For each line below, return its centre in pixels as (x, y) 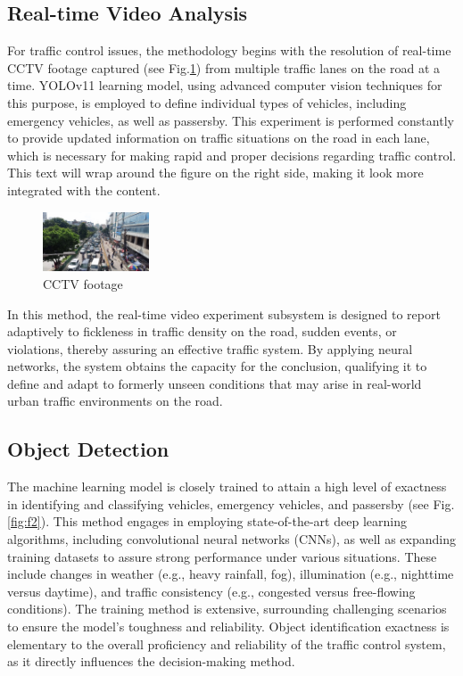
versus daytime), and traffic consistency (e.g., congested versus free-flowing (211, 591)
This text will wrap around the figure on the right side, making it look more (215, 173)
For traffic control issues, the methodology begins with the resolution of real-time (229, 50)
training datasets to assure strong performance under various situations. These (222, 556)
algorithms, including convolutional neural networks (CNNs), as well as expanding (231, 539)
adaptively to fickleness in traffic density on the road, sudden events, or (202, 331)
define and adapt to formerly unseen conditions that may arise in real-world (215, 383)
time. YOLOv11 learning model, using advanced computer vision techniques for (225, 85)
